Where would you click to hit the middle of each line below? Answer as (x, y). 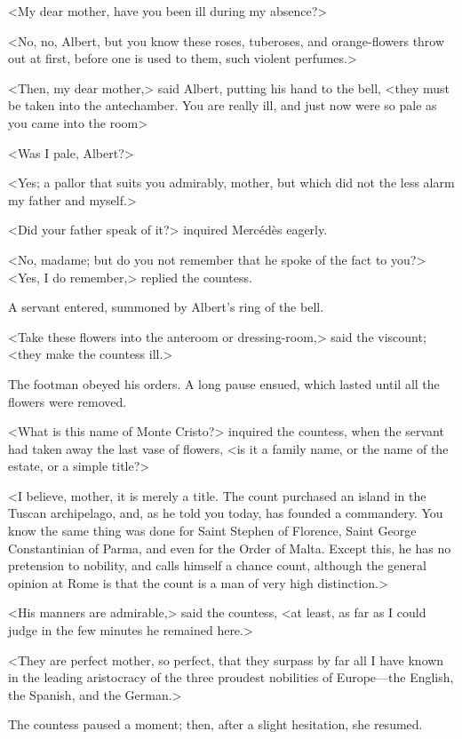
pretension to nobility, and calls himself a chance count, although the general (217, 565)
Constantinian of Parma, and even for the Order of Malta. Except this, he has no (230, 548)
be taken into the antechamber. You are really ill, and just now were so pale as (223, 105)
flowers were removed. (68, 401)
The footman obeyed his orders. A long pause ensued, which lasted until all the (224, 383)
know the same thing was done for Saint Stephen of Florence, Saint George (212, 531)
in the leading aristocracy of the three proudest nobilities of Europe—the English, (231, 677)
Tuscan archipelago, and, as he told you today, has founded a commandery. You (226, 513)
